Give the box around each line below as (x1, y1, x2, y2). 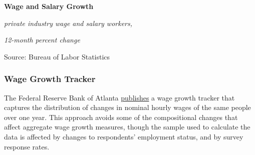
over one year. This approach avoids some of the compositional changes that (4, 111, 238, 122)
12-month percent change (4, 34, 80, 45)
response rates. (4, 141, 50, 151)
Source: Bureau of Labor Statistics (4, 51, 110, 61)
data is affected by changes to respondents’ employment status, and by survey (4, 131, 243, 141)
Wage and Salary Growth (4, 1, 94, 11)
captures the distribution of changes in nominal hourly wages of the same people (4, 102, 251, 112)
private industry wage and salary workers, (4, 17, 133, 28)
